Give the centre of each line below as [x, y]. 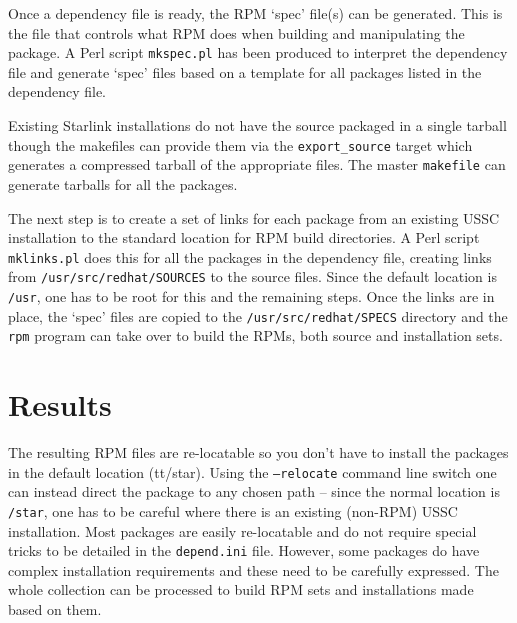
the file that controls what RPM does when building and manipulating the [236, 32]
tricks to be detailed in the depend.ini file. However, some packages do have [244, 550]
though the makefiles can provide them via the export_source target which [240, 144]
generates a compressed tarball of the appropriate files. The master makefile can [257, 164]
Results [60, 404]
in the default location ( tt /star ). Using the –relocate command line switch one [252, 471]
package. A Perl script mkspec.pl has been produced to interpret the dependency [258, 52]
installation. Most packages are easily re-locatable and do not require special [242, 530]
